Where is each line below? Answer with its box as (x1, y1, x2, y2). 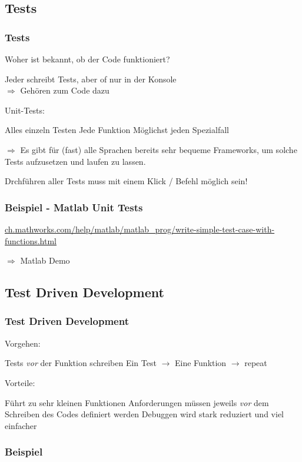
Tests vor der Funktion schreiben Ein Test (5, 357, 157, 369)
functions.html (5, 234, 57, 247)
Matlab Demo (20, 254, 70, 267)
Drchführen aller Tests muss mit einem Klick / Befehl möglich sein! (5, 175, 248, 187)
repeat (244, 357, 267, 369)
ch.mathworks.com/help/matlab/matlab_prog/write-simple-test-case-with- (5, 222, 275, 235)
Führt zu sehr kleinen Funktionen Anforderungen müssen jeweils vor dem (5, 396, 269, 408)
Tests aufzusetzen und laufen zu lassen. (5, 155, 146, 167)
